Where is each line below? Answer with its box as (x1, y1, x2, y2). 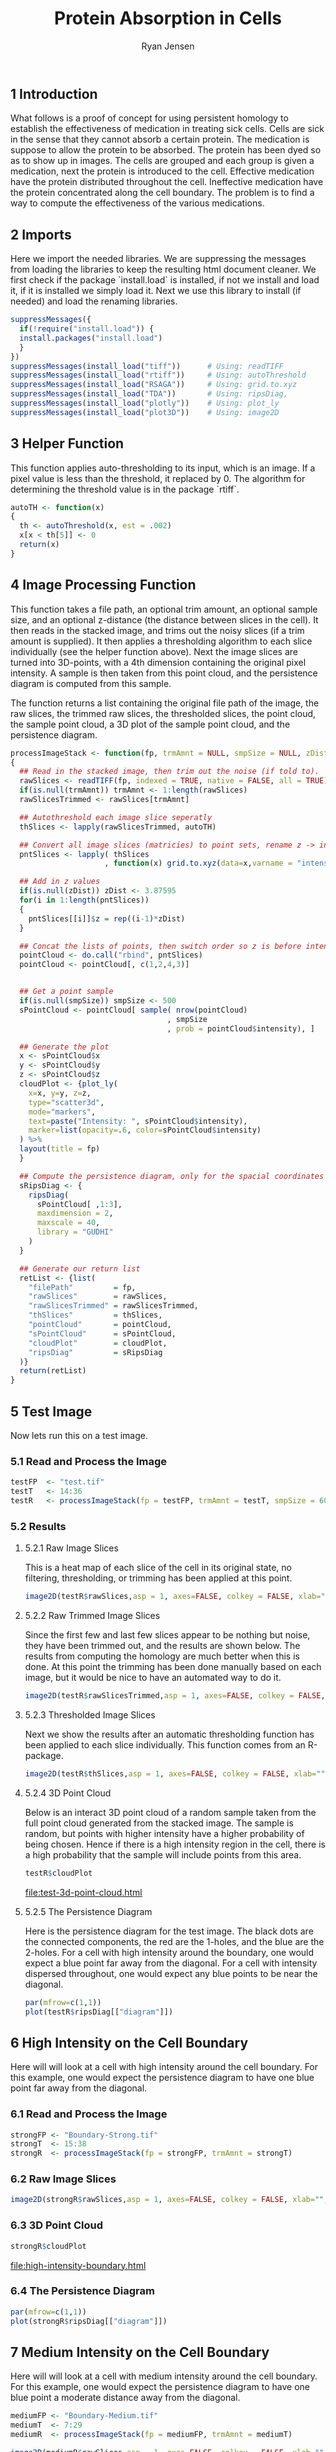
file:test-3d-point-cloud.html (24, 1886, 143, 1898)
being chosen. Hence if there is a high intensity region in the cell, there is (24, 1838, 326, 1850)
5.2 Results (10, 1519, 67, 1533)
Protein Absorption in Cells (54, 7, 282, 30)
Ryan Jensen (141, 40, 195, 52)
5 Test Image (10, 1403, 93, 1420)
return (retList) (19, 1366, 87, 1376)
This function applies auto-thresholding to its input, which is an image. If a (10, 462, 316, 474)
